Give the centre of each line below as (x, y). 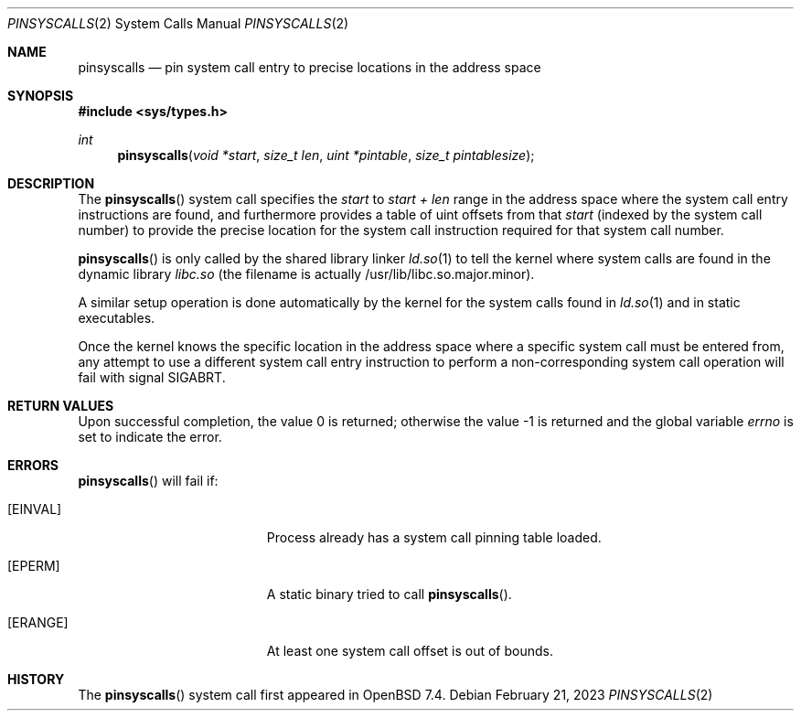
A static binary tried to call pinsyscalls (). (389, 594)
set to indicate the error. (150, 437)
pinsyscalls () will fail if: (148, 481)
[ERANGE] (38, 622)
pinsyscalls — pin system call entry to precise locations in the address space (310, 67)
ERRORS (33, 465)
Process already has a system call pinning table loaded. (434, 537)
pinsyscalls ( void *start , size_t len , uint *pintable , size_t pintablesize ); (326, 155)
